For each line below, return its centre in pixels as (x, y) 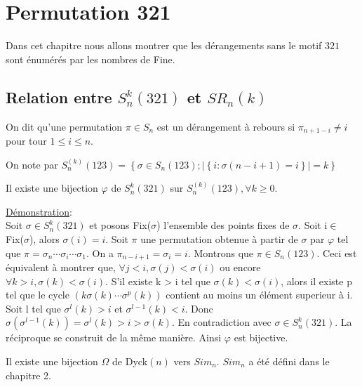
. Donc (199, 308)
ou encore (240, 267)
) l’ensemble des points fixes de (223, 225)
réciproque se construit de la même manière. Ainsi (114, 337)
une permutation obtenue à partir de (219, 238)
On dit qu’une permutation (64, 126)
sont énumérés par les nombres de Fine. (90, 59)
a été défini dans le (289, 361)
